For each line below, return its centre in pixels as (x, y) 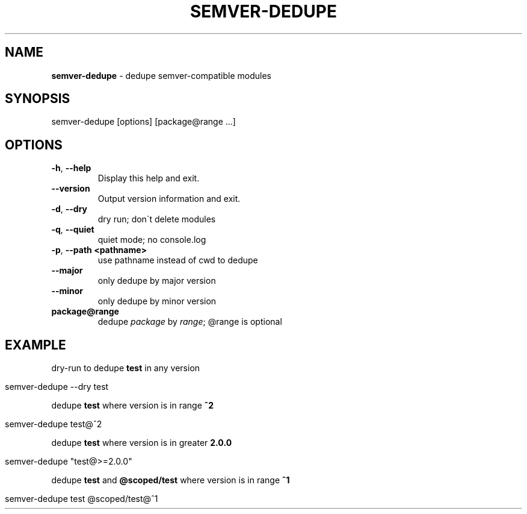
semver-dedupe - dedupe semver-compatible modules (162, 75)
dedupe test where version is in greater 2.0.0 (142, 443)
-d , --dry (69, 209)
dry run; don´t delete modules (157, 219)
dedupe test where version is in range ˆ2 (133, 406)
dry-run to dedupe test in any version (126, 368)
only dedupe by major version (157, 281)
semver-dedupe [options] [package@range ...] (143, 122)
